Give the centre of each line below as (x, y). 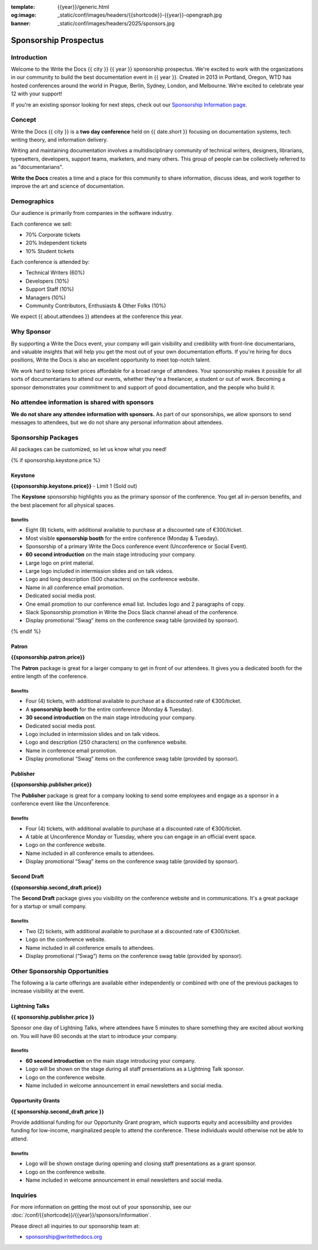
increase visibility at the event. (48, 991)
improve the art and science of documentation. (68, 186)
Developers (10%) (47, 281)
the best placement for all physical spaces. (63, 505)
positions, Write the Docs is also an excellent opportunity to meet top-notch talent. (111, 360)
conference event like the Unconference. (60, 804)
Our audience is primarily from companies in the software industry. (92, 213)
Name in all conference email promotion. (75, 587)
